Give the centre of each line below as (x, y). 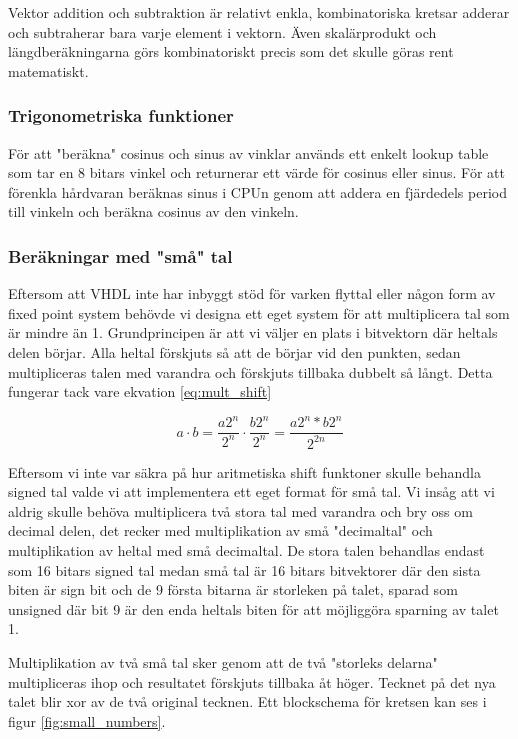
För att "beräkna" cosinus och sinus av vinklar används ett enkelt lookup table (248, 152)
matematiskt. (48, 70)
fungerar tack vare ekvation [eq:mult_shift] (140, 391)
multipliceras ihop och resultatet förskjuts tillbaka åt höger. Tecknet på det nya (252, 681)
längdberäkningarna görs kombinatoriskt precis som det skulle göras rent (231, 51)
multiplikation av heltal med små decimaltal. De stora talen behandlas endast (246, 550)
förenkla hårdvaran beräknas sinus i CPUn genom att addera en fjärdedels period (257, 191)
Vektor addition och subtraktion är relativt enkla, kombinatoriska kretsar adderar (259, 12)
